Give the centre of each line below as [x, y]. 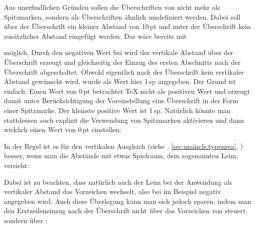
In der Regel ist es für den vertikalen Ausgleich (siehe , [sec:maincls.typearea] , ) [124, 146]
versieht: [17, 165]
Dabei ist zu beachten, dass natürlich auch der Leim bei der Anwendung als [118, 182]
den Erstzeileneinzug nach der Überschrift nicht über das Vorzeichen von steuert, [126, 211]
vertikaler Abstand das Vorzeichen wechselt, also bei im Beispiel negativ [113, 191]
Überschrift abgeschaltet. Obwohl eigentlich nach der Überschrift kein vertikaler [124, 71]
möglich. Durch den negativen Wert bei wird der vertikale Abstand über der [119, 52]
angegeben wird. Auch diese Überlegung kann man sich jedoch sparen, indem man [128, 201]
